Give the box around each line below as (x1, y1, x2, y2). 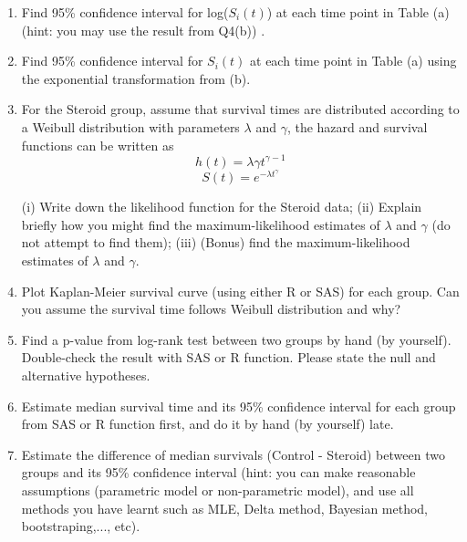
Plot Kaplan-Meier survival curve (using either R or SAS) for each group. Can (21, 281, 460, 300)
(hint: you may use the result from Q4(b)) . (21, 20, 265, 39)
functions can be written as (21, 135, 174, 154)
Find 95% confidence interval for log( (21, 3, 229, 21)
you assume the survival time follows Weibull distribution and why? (21, 299, 401, 318)
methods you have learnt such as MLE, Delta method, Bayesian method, (21, 498, 429, 517)
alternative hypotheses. (21, 366, 150, 385)
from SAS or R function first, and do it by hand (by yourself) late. (21, 414, 394, 433)
